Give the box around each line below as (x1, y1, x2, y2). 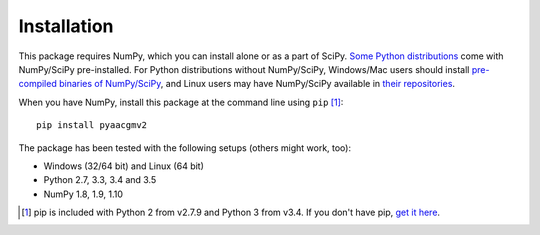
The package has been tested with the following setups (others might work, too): (18, 141, 352, 154)
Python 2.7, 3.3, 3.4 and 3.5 (43, 174, 157, 186)
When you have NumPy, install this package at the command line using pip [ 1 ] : (18, 96, 344, 108)
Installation (18, 15, 114, 37)
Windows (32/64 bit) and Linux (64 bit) (43, 160, 205, 172)
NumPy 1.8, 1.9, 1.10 (43, 188, 124, 200)
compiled (18, 78, 57, 90)
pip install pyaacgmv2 (36, 120, 148, 131)
